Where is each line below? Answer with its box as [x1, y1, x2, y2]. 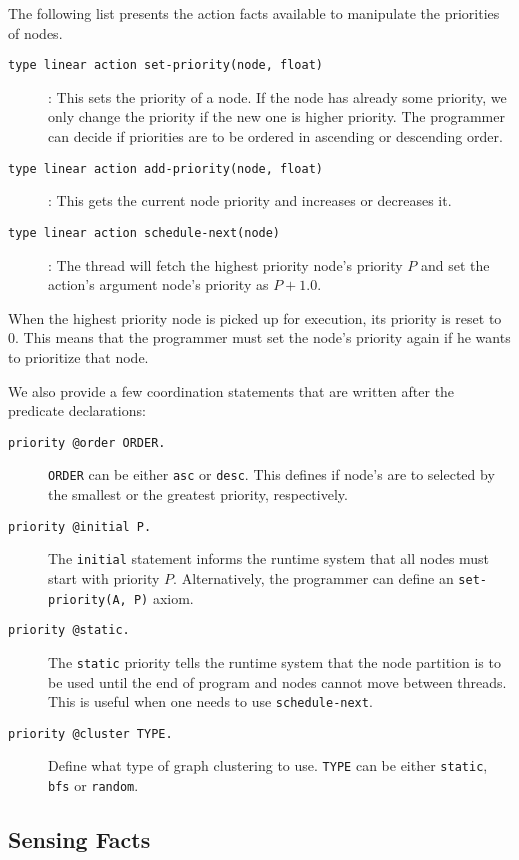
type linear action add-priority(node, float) [8, 161, 323, 176]
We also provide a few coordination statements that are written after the [8, 380, 455, 401]
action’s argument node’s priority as [48, 274, 269, 295]
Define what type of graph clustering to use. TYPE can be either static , [48, 755, 488, 776]
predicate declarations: [8, 400, 146, 421]
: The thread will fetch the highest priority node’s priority [48, 254, 403, 275]
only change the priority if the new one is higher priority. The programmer [48, 106, 505, 127]
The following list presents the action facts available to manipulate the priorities [8, 3, 500, 23]
